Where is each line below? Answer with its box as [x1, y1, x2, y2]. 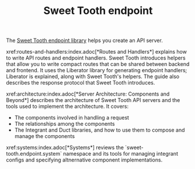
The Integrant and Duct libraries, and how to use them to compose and [14, 126, 185, 133]
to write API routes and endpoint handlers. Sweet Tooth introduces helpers [6, 54, 186, 62]
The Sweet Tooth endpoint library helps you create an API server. [6, 37, 163, 44]
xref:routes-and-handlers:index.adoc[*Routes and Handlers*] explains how [6, 48, 187, 55]
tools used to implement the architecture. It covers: [6, 103, 129, 110]
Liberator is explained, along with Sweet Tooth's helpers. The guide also [6, 73, 180, 80]
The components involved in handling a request [14, 114, 130, 121]
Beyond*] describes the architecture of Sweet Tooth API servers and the [6, 97, 180, 104]
